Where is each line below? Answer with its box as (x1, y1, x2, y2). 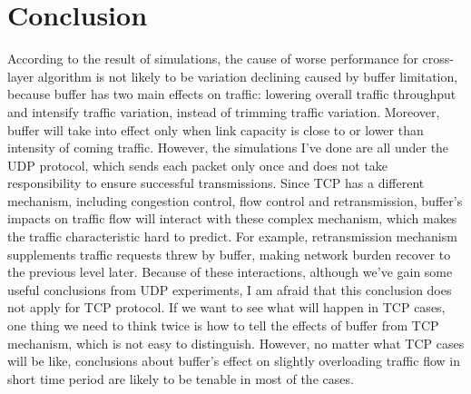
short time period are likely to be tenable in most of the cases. (7, 369, 354, 388)
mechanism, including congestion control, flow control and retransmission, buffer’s (7, 191, 463, 210)
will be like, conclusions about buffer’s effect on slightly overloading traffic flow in (7, 351, 460, 370)
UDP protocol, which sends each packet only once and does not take (7, 155, 388, 174)
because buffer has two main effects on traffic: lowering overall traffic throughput (7, 84, 456, 103)
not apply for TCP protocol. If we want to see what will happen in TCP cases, (7, 298, 446, 317)
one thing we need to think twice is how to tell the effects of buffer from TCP (7, 316, 439, 335)
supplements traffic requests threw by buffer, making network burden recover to (7, 244, 451, 263)
